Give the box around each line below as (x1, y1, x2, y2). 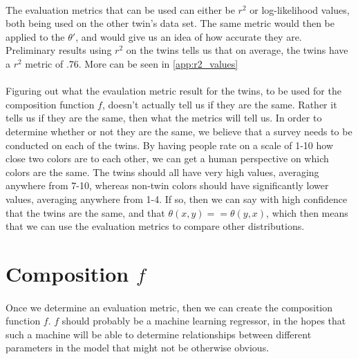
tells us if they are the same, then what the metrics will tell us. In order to (6, 110, 322, 125)
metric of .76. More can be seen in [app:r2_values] (25, 56, 238, 70)
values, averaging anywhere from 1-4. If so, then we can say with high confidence (6, 191, 348, 206)
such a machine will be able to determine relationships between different (6, 327, 312, 341)
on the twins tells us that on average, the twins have (126, 43, 348, 57)
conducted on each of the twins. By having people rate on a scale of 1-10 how (6, 137, 334, 152)
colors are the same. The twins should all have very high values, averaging (6, 164, 319, 179)
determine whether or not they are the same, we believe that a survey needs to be (6, 124, 352, 138)
